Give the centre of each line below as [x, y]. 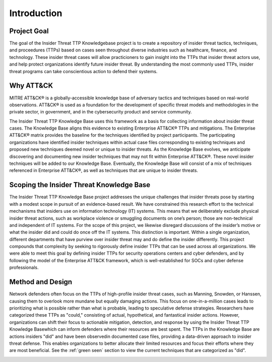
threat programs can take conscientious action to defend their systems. [84, 71]
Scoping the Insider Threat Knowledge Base [80, 185]
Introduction [36, 13]
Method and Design [41, 282]
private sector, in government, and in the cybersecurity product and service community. [100, 112]
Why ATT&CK [31, 86]
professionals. [24, 268]
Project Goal [29, 31]
